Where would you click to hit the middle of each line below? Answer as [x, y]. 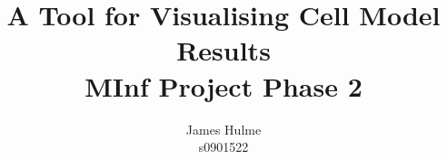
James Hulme [223, 129]
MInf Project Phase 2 [223, 85]
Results [223, 50]
